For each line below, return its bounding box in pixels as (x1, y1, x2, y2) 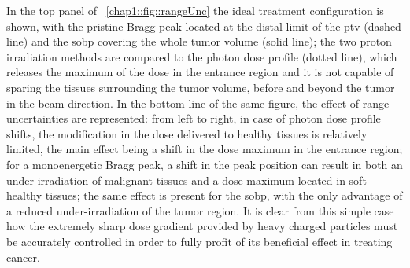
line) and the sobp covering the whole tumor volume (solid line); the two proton (6, 33, 392, 50)
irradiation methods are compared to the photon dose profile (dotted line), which (6, 48, 397, 64)
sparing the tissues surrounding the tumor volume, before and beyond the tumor (6, 79, 395, 95)
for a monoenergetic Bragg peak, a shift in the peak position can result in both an (6, 156, 403, 172)
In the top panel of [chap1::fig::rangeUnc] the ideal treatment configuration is (6, 2, 384, 18)
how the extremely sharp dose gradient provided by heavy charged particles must (6, 218, 398, 234)
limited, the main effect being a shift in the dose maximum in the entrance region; (6, 141, 403, 157)
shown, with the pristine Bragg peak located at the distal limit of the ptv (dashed (6, 17, 401, 34)
